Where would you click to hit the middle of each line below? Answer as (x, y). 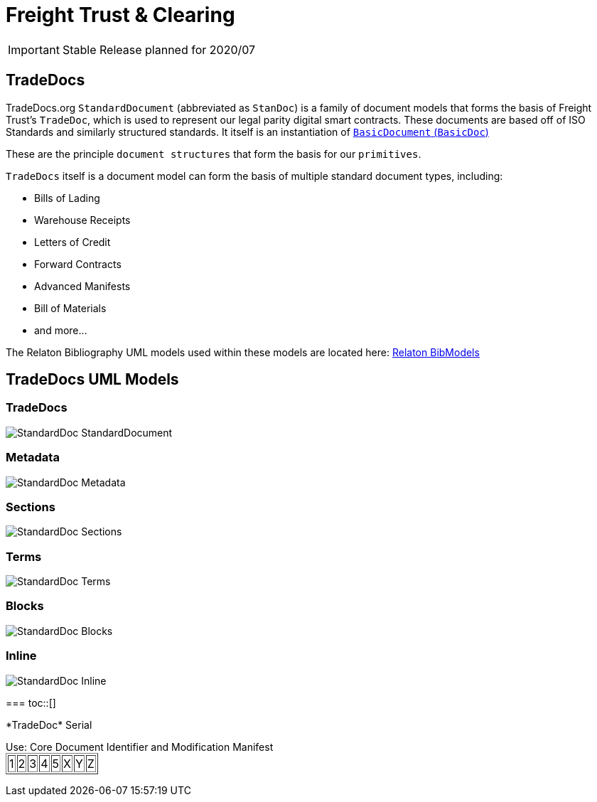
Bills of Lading (67, 198)
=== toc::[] (31, 702)
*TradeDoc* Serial (49, 725)
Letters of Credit (72, 242)
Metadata (33, 458)
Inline (21, 656)
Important (34, 49)
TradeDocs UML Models (92, 380)
